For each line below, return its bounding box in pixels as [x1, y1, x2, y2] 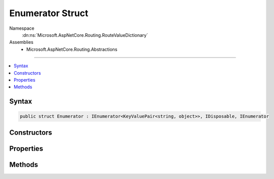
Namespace [9, 25, 35, 31]
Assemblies [9, 39, 34, 45]
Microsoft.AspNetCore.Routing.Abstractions [26, 46, 118, 52]
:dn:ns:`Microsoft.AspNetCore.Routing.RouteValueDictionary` [22, 32, 148, 38]
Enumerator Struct [9, 8, 88, 19]
